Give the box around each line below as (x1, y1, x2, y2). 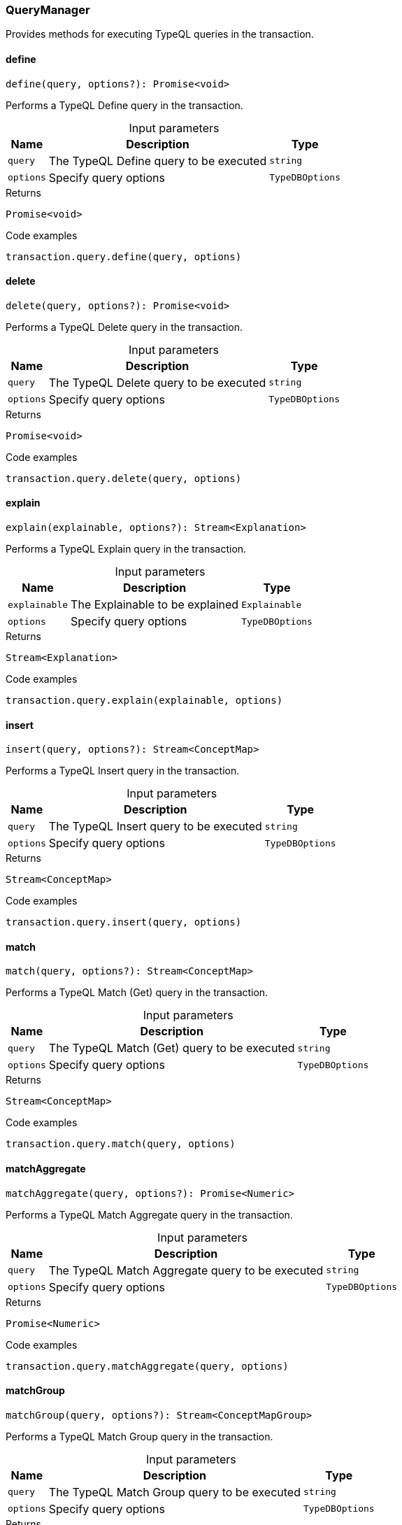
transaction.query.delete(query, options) (6, 472, 242, 484)
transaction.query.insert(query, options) (6, 916, 242, 928)
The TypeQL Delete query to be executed (48, 375, 266, 390)
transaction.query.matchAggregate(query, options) (6, 1360, 289, 1372)
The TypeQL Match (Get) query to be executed (48, 1041, 295, 1056)
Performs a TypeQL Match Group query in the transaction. (6, 1430, 273, 1442)
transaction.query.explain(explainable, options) (6, 695, 283, 707)
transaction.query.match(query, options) (6, 1138, 236, 1150)
